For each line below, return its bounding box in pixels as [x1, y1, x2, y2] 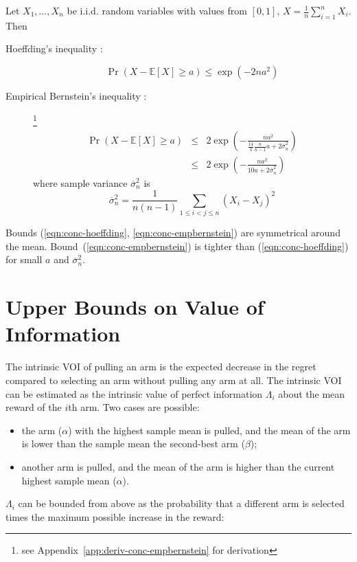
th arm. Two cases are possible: [68, 400, 200, 414]
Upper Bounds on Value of [5, 293, 264, 321]
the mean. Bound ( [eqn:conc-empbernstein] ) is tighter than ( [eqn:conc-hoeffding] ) [5, 238, 349, 253]
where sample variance [33, 175, 128, 190]
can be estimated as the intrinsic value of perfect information [5, 386, 263, 401]
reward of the [5, 400, 62, 414]
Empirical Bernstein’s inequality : [5, 88, 147, 102]
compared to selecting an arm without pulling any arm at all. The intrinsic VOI [5, 372, 342, 387]
